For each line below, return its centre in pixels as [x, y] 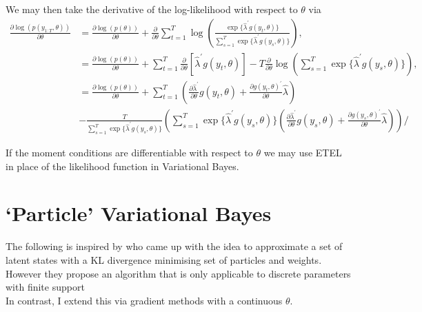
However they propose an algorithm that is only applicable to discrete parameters [178, 273]
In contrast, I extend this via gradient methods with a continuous [144, 300]
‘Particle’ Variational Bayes [139, 213]
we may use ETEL [303, 153]
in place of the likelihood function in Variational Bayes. [122, 166]
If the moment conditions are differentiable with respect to [129, 153]
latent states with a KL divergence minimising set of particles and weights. [164, 260]
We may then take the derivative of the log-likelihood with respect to [152, 9]
